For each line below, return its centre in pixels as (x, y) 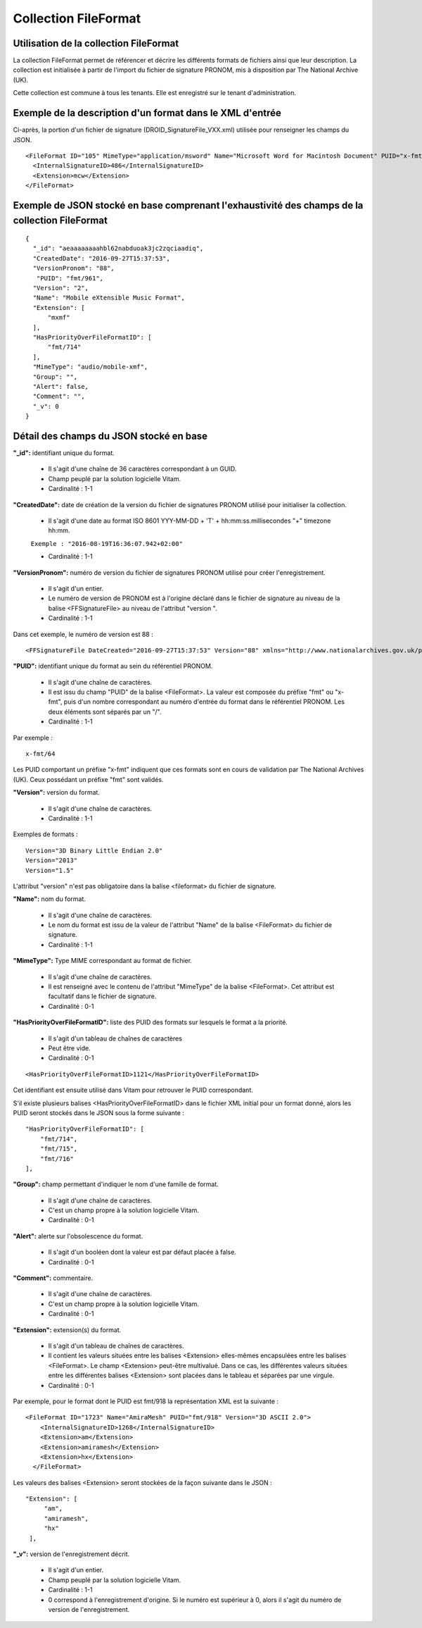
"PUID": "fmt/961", (70, 278)
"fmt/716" (57, 1158)
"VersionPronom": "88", (74, 268)
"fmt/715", (59, 1149)
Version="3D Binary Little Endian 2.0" (94, 850)
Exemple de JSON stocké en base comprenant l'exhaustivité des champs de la (188, 205)
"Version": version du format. (56, 793)
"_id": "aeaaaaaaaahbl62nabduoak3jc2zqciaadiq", (118, 249)
